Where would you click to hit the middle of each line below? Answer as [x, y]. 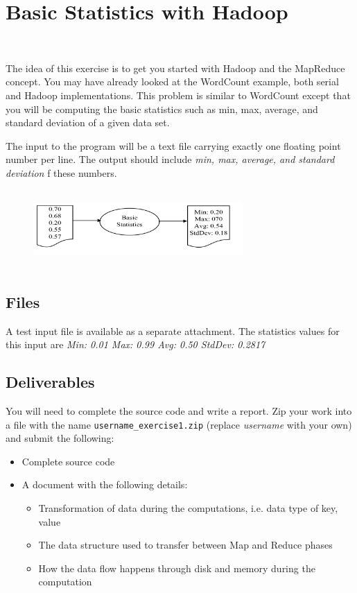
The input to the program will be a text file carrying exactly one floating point [173, 145]
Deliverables [50, 382]
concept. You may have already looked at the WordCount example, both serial [172, 81]
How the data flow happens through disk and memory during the [177, 568]
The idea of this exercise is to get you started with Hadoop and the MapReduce [175, 68]
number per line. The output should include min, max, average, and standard [170, 159]
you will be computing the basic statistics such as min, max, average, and [162, 109]
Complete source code [68, 461]
